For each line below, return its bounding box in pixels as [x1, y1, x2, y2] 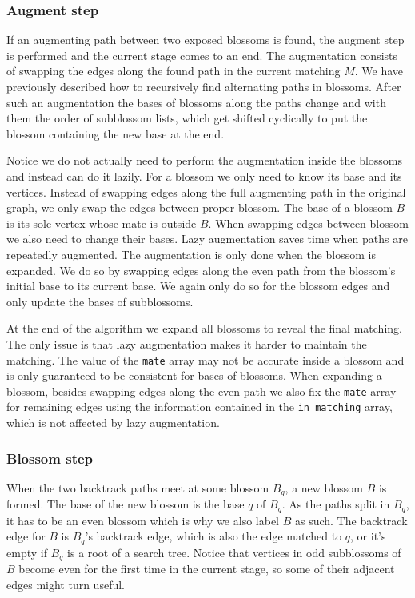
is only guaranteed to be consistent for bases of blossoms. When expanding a [6, 367, 382, 384]
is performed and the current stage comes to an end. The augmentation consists [6, 46, 398, 63]
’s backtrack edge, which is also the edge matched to [85, 528, 342, 544]
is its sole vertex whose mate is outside [6, 214, 197, 231]
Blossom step [6, 448, 94, 468]
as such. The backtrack [294, 512, 408, 528]
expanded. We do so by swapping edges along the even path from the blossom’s [6, 261, 396, 278]
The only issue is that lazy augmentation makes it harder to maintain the [6, 335, 367, 352]
